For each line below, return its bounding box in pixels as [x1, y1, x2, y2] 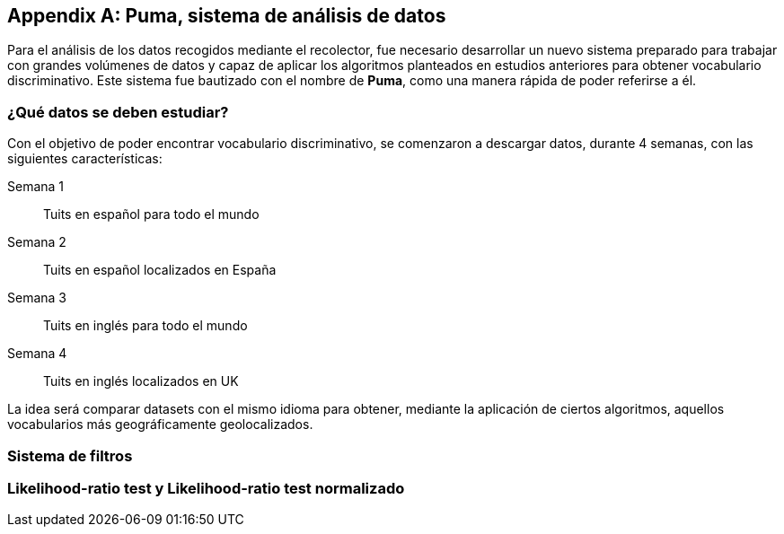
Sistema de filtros [7, 446, 133, 465]
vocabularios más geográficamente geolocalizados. [7, 416, 313, 433]
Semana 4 [7, 346, 67, 362]
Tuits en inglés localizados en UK [43, 373, 239, 390]
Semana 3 [7, 290, 66, 306]
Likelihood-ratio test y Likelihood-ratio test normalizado [7, 478, 405, 497]
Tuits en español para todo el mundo [43, 206, 260, 223]
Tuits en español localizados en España [43, 262, 277, 278]
